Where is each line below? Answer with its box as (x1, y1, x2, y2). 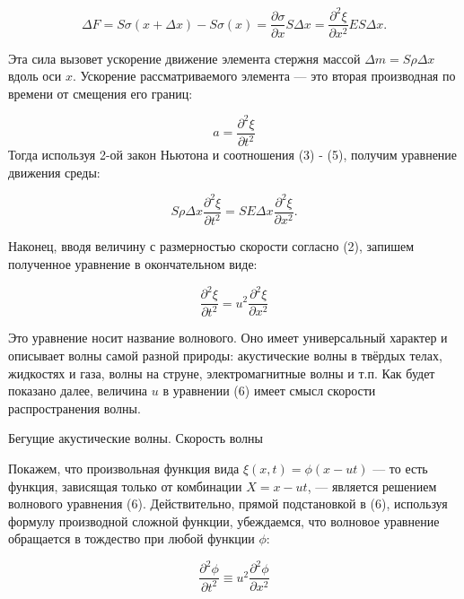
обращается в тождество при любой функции (8, 529, 255, 548)
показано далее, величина (8, 381, 148, 400)
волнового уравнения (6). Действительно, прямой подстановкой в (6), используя (8, 494, 448, 513)
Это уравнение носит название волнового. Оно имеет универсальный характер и (8, 328, 448, 347)
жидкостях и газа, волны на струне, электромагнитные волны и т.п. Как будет (8, 363, 435, 382)
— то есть (372, 459, 428, 477)
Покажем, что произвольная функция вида (8, 459, 240, 477)
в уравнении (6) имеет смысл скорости (162, 381, 376, 400)
